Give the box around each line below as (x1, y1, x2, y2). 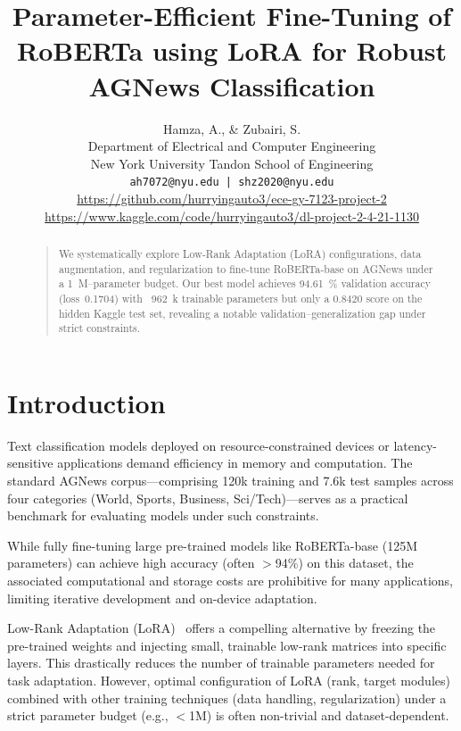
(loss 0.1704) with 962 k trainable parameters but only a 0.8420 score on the (58, 290, 423, 305)
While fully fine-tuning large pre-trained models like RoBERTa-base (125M (7, 536, 417, 554)
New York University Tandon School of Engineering (90, 154, 374, 172)
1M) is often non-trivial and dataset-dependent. (188, 706, 449, 725)
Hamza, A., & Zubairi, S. (162, 119, 301, 137)
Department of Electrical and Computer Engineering (87, 137, 376, 155)
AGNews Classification (88, 67, 375, 104)
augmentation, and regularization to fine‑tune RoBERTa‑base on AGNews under (58, 261, 433, 276)
